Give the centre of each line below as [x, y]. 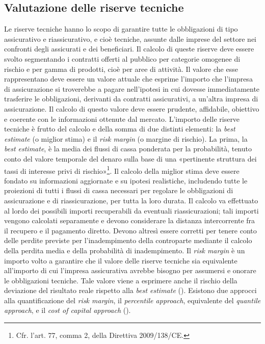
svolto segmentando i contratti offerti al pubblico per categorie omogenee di [122, 58]
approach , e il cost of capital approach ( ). [68, 310]
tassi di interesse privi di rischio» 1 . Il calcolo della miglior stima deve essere [122, 170]
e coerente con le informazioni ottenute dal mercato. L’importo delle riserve [122, 118]
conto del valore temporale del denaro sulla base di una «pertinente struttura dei [130, 158]
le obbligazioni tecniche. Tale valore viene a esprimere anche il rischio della [121, 280]
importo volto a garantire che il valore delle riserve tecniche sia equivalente [121, 260]
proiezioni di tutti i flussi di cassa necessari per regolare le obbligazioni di [119, 190]
